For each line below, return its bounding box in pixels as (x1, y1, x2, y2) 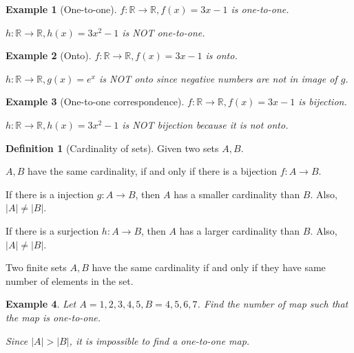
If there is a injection (6, 186, 94, 201)
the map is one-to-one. (6, 310, 101, 324)
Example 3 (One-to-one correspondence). (6, 94, 185, 109)
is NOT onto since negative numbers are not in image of (98, 71, 337, 85)
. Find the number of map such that (197, 297, 348, 311)
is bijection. (298, 94, 347, 109)
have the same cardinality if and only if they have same (92, 260, 326, 275)
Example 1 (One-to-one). (6, 2, 117, 16)
